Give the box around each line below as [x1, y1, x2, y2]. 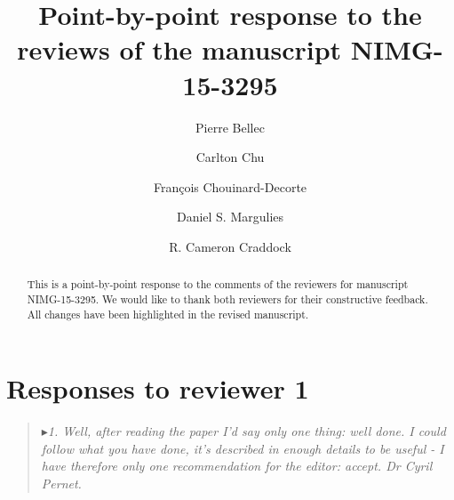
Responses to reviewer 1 [6, 370, 309, 407]
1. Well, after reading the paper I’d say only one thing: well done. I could [47, 422, 446, 440]
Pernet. [41, 473, 82, 492]
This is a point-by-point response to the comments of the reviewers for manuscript [27, 277, 409, 292]
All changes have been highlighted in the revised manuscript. [27, 306, 309, 321]
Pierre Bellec [195, 117, 265, 136]
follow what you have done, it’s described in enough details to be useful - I [41, 439, 444, 457]
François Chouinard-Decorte [153, 177, 307, 196]
